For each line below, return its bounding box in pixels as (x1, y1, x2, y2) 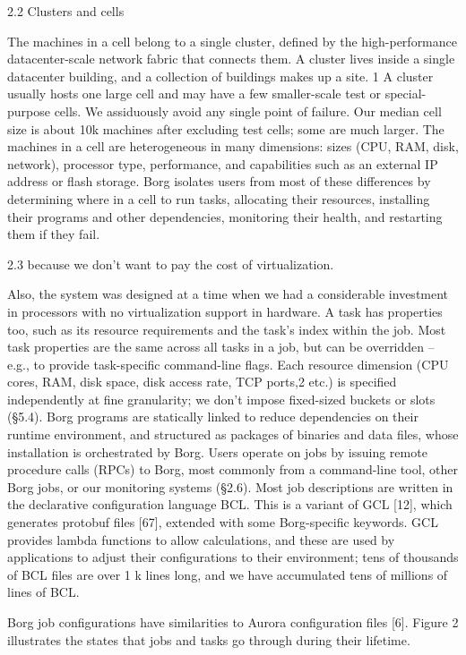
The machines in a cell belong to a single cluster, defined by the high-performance (7, 31, 457, 50)
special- (384, 84, 427, 103)
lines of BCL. (7, 583, 80, 601)
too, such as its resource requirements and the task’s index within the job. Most (7, 319, 446, 338)
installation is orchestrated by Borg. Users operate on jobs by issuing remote (7, 442, 427, 461)
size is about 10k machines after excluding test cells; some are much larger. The (7, 119, 444, 138)
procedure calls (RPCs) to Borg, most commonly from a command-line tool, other (7, 460, 459, 479)
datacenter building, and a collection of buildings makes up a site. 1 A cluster (7, 66, 434, 85)
